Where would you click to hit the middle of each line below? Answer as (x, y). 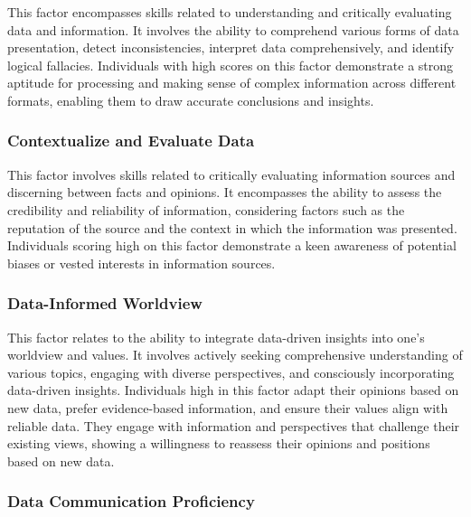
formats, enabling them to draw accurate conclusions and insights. (191, 100)
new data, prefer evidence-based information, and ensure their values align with (228, 407)
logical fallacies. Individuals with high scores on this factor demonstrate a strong (231, 65)
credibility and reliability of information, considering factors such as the (206, 209)
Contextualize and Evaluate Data (131, 141)
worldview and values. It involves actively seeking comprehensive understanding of (235, 355)
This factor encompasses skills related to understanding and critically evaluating (230, 12)
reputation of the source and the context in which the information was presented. (232, 227)
